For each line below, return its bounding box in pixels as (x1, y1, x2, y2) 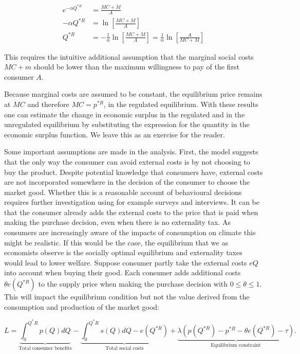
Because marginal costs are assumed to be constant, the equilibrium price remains (4, 88, 262, 99)
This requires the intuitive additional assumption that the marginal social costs (4, 51, 254, 62)
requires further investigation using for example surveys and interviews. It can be (4, 197, 259, 207)
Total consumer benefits (18, 345, 72, 351)
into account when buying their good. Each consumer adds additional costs (4, 267, 241, 278)
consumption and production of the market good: (4, 301, 159, 312)
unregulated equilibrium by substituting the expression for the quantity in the (4, 119, 250, 130)
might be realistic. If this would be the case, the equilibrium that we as (4, 237, 228, 247)
